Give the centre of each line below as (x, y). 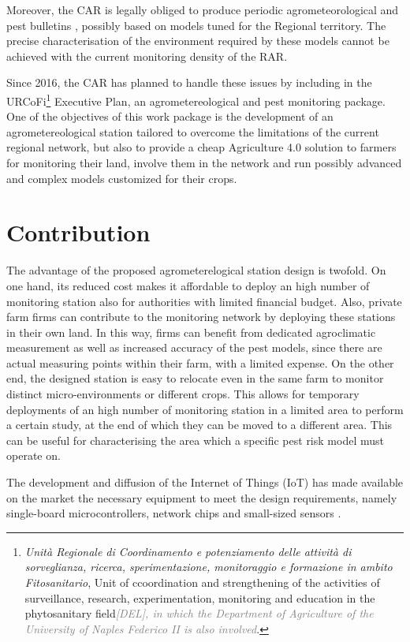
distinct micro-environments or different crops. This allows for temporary (183, 394)
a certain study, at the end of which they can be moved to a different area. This (199, 425)
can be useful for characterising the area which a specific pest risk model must (195, 440)
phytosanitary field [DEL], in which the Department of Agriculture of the (199, 613)
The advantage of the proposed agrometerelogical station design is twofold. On (196, 270)
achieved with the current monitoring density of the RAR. (147, 56)
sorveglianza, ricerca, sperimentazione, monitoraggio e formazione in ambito (209, 567)
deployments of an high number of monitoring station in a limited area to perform (205, 409)
